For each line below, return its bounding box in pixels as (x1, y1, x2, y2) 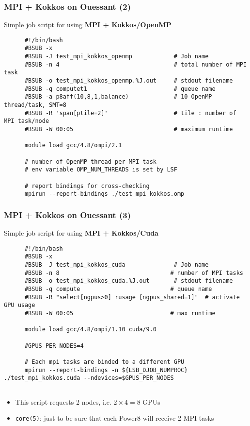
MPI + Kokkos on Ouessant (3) (4, 208, 131, 221)
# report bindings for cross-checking (24, 182, 150, 189)
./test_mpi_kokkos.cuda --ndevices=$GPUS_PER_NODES (4, 375, 174, 382)
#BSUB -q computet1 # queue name (24, 85, 216, 92)
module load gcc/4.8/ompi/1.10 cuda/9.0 (24, 326, 156, 333)
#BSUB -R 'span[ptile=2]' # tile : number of (24, 109, 236, 117)
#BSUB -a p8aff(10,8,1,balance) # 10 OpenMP (24, 93, 212, 101)
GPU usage (4, 302, 35, 309)
